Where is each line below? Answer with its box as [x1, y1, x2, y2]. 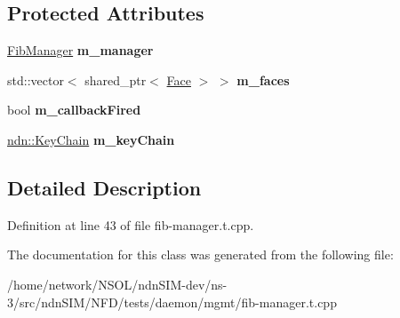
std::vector [7, 70, 64, 89]
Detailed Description [7, 173, 202, 201]
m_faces [236, 70, 290, 89]
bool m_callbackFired [7, 100, 141, 119]
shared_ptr [84, 70, 147, 89]
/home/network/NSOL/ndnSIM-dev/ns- [7, 274, 228, 293]
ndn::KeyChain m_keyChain [7, 130, 175, 148]
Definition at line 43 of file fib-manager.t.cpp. [7, 215, 254, 234]
